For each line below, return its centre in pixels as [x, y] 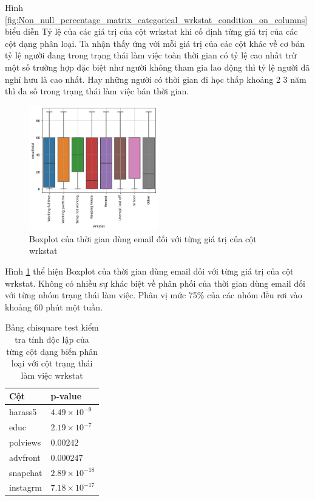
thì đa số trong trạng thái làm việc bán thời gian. [97, 91]
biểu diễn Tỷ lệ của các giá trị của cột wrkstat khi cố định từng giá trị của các [151, 31]
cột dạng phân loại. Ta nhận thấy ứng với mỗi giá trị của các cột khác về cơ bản [155, 43]
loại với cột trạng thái [52, 363]
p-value [66, 396]
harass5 [23, 412]
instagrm [25, 487]
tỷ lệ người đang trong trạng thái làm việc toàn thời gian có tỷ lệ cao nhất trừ [151, 55]
